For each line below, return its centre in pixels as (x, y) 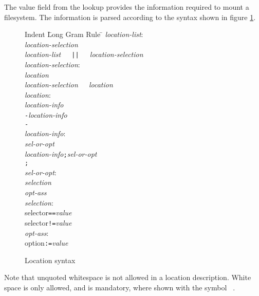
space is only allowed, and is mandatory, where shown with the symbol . (120, 287)
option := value (47, 243)
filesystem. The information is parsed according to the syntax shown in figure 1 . (130, 17)
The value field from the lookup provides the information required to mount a (127, 7)
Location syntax (50, 260)
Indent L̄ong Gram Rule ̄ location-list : (84, 34)
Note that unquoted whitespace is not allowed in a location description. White (128, 277)
